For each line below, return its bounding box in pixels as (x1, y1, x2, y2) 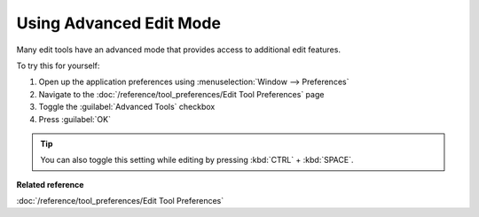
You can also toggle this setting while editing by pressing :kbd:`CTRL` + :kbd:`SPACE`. (40, 155, 354, 166)
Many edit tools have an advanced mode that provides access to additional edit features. (16, 44, 342, 55)
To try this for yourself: (16, 60, 100, 71)
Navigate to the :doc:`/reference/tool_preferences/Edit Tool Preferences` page (38, 89, 325, 99)
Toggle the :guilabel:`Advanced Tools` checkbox (38, 102, 216, 112)
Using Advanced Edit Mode (16, 13, 222, 33)
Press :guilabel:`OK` (38, 113, 111, 124)
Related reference (16, 179, 84, 190)
